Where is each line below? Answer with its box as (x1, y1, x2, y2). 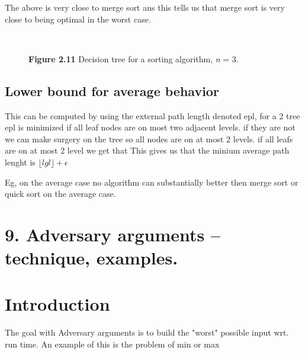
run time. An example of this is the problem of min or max (5, 338, 220, 350)
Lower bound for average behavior (5, 81, 219, 100)
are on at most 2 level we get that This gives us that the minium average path (5, 144, 290, 157)
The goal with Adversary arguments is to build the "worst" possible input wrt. (5, 326, 289, 339)
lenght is (5, 155, 36, 168)
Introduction (5, 292, 110, 316)
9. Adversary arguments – (5, 222, 221, 246)
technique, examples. (5, 245, 178, 270)
